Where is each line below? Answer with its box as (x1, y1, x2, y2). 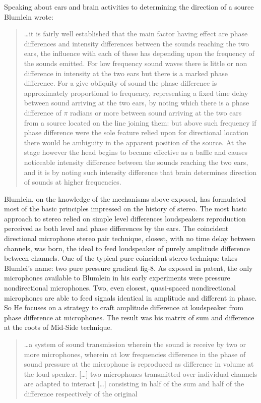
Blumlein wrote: (4, 11, 53, 22)
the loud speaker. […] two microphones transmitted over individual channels (24, 368, 257, 379)
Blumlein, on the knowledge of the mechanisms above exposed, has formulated (4, 193, 246, 204)
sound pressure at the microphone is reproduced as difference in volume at (24, 359, 254, 369)
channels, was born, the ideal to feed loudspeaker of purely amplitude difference (4, 243, 250, 253)
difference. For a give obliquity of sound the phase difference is (24, 78, 217, 88)
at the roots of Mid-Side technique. (4, 322, 112, 332)
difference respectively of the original (24, 388, 138, 398)
